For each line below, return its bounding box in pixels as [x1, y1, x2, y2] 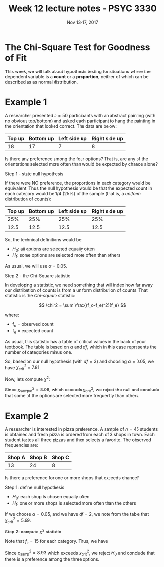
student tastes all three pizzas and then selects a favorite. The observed [5, 437, 151, 443]
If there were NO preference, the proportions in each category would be [5, 180, 151, 186]
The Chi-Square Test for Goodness [5, 41, 150, 53]
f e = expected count [12, 328, 53, 335]
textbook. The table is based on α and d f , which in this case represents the [5, 344, 157, 350]
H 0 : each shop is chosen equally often [12, 494, 90, 501]
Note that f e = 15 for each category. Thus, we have [5, 538, 108, 545]
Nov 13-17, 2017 [66, 19, 99, 25]
